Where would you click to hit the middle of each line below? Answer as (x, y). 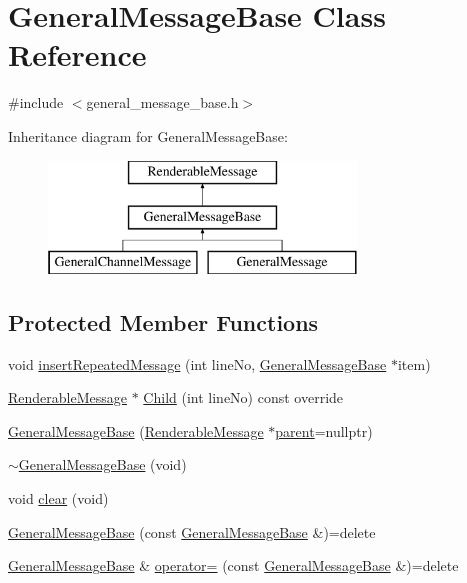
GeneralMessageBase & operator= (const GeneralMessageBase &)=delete (233, 565)
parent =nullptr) (324, 430)
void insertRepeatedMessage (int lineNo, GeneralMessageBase (197, 363)
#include (36, 102)
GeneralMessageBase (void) (102, 464)
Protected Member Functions (163, 321)
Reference (77, 54)
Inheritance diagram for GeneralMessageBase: (148, 135)
